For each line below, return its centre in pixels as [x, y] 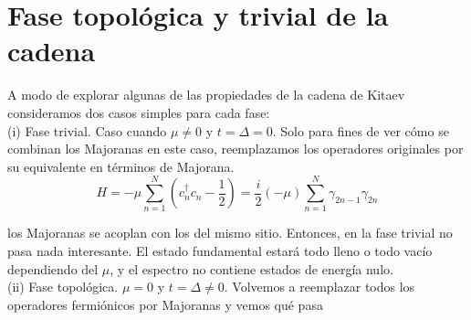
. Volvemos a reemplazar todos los [319, 287]
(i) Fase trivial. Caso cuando [87, 130]
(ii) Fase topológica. [63, 287]
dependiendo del [53, 268]
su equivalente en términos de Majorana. [121, 166]
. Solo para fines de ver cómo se [361, 130]
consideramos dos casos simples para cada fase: [139, 112]
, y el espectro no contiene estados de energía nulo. [251, 268]
